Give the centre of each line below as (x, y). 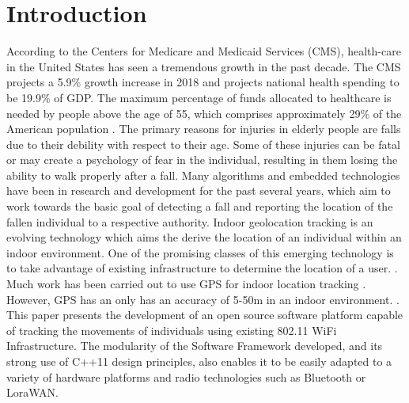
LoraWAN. (32, 392)
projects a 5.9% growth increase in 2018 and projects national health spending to (203, 82)
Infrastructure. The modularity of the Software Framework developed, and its (195, 346)
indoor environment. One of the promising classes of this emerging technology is (200, 252)
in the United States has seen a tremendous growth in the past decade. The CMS (204, 66)
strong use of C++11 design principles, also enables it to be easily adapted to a (199, 361)
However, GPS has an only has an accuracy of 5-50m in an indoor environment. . (203, 299)
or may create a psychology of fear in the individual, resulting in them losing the (202, 160)
